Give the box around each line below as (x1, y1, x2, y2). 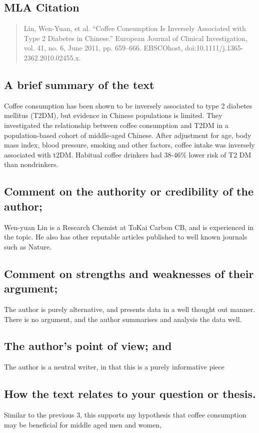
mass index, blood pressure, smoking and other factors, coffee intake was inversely (4, 139, 255, 150)
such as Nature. (4, 241, 52, 251)
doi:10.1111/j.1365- (185, 42, 243, 53)
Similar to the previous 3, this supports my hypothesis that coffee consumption (4, 409, 246, 420)
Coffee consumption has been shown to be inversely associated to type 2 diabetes (4, 100, 252, 110)
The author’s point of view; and (4, 338, 172, 353)
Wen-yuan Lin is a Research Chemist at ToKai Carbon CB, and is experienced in (4, 221, 254, 232)
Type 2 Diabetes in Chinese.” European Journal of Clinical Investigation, (23, 32, 247, 43)
